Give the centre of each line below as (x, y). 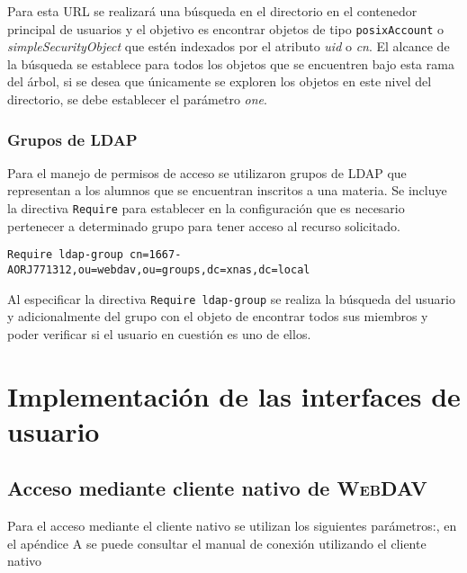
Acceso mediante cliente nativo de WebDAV (217, 488)
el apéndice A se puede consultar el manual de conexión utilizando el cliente (217, 543)
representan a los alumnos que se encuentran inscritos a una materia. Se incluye (227, 190)
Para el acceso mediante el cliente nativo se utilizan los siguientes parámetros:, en (232, 526)
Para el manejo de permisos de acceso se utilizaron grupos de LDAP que (207, 172)
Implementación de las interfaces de (234, 395)
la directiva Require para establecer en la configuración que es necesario (206, 208)
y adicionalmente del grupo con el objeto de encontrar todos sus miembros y (218, 316)
